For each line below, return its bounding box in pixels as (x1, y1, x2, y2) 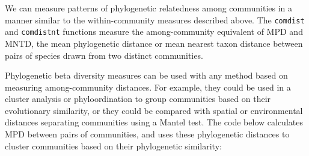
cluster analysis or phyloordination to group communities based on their (5, 92, 271, 105)
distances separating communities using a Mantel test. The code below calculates (5, 116, 303, 128)
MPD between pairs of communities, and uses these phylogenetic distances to (5, 128, 290, 140)
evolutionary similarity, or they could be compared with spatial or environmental (5, 104, 303, 116)
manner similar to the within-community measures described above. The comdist (5, 13, 305, 26)
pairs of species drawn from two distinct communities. (5, 49, 203, 61)
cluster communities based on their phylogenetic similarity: (5, 139, 222, 152)
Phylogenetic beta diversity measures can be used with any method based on (5, 69, 288, 82)
